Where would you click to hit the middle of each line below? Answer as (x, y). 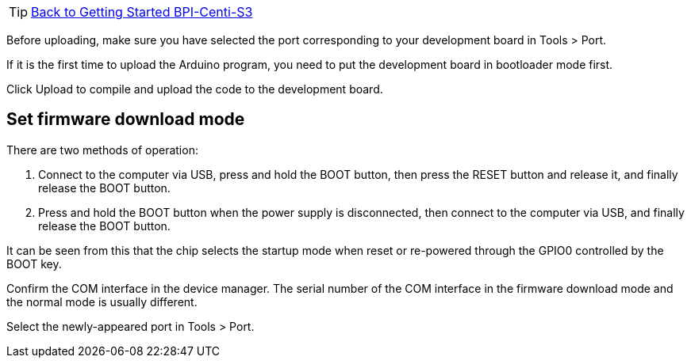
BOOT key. (34, 264)
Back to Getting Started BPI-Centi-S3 (142, 12)
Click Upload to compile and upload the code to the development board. (195, 89)
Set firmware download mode (126, 119)
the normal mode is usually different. (102, 301)
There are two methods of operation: (102, 150)
